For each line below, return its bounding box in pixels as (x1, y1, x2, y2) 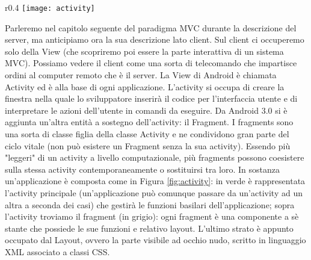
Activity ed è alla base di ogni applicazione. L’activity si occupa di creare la (5, 80, 285, 93)
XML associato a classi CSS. (5, 245, 110, 258)
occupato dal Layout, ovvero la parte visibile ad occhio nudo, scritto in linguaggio (5, 234, 306, 246)
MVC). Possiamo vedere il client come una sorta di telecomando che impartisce (5, 57, 297, 69)
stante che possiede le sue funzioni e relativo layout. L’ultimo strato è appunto (5, 221, 294, 234)
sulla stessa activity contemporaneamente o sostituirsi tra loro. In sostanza (5, 162, 280, 175)
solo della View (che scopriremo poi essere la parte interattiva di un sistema (5, 45, 284, 57)
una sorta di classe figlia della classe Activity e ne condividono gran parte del (5, 128, 289, 140)
